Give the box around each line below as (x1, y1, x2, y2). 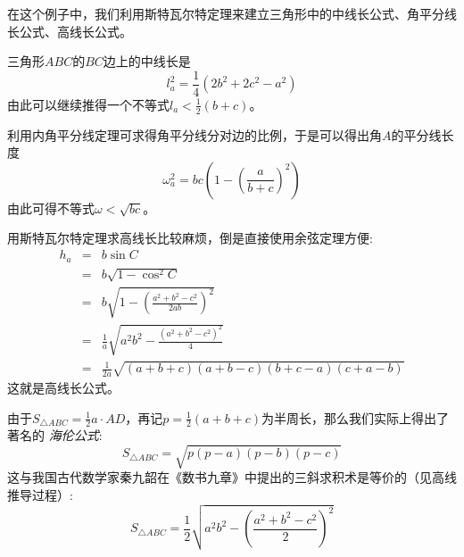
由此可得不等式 (7, 198, 95, 217)
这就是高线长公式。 (7, 378, 120, 396)
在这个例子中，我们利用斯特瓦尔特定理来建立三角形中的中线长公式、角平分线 (7, 4, 457, 22)
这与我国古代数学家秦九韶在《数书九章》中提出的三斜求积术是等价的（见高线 (7, 468, 457, 486)
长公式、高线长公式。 (7, 21, 132, 40)
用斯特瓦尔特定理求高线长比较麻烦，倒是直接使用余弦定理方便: (7, 229, 373, 247)
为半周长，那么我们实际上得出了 (261, 408, 450, 427)
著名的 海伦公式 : (7, 426, 103, 445)
